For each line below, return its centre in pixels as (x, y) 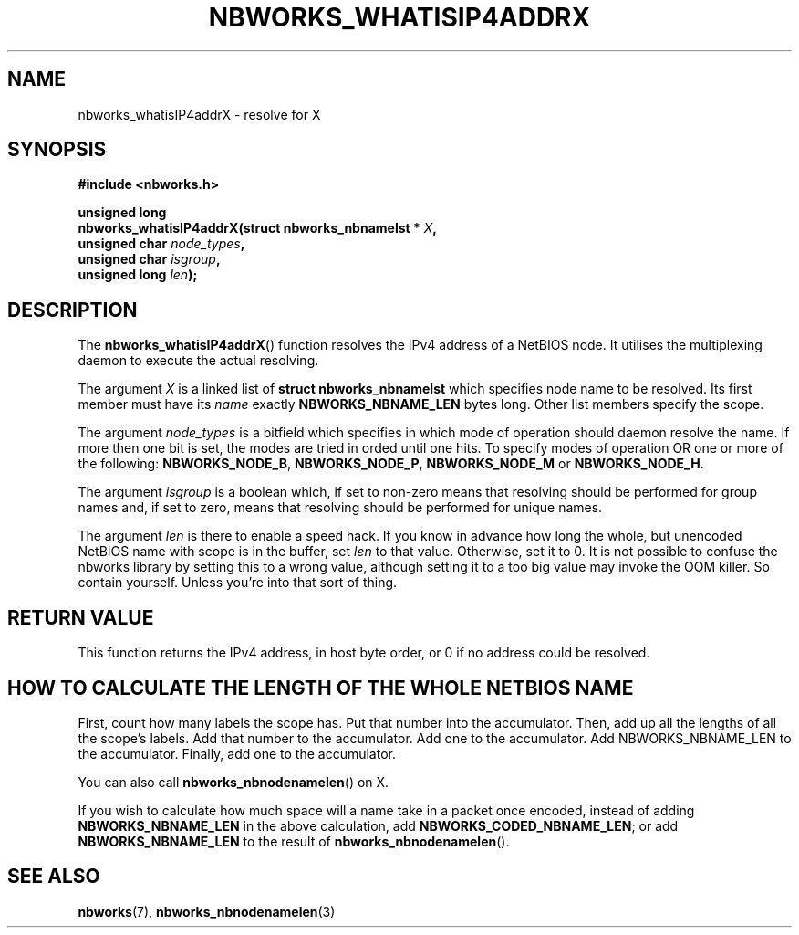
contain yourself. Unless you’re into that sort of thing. (238, 583)
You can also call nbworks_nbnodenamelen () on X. (233, 782)
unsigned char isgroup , (149, 259)
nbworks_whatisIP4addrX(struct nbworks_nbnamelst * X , (257, 228)
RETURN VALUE (81, 617)
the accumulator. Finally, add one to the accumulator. (237, 753)
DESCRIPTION (73, 310)
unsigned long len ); (138, 275)
